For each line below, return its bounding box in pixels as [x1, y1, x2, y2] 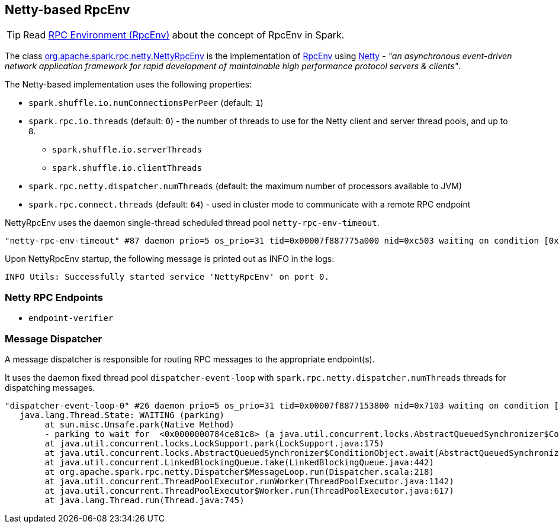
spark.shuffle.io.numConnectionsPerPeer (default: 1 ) [28, 98, 264, 108]
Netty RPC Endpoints [5, 291, 103, 303]
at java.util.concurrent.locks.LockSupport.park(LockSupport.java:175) [44, 438, 384, 448]
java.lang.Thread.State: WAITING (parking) [20, 410, 224, 420]
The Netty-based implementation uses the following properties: [5, 79, 252, 90]
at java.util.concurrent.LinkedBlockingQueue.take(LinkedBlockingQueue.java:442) [44, 457, 434, 467]
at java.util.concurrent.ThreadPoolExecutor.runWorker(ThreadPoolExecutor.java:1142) [44, 476, 454, 486]
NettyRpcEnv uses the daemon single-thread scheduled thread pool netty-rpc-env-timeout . [5, 218, 380, 228]
